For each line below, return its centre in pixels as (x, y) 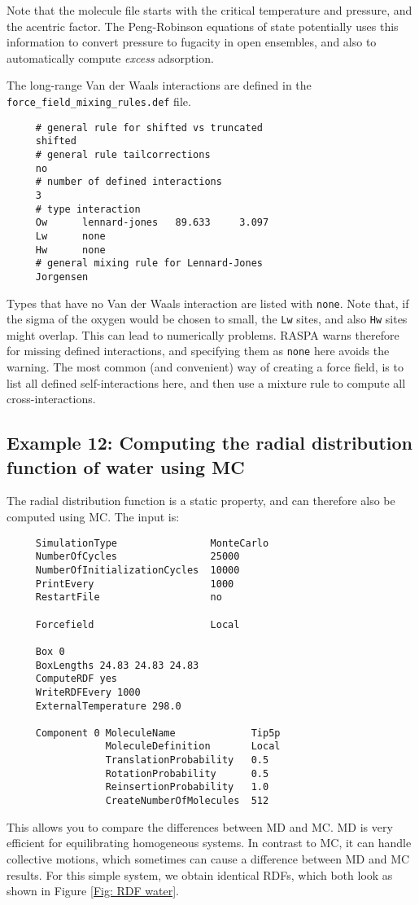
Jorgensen (62, 277)
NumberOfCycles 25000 (137, 557)
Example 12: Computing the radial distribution (210, 443)
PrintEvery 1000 (135, 584)
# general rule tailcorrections (123, 154)
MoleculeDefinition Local (193, 747)
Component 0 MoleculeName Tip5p (158, 733)
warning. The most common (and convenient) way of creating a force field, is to (205, 367)
